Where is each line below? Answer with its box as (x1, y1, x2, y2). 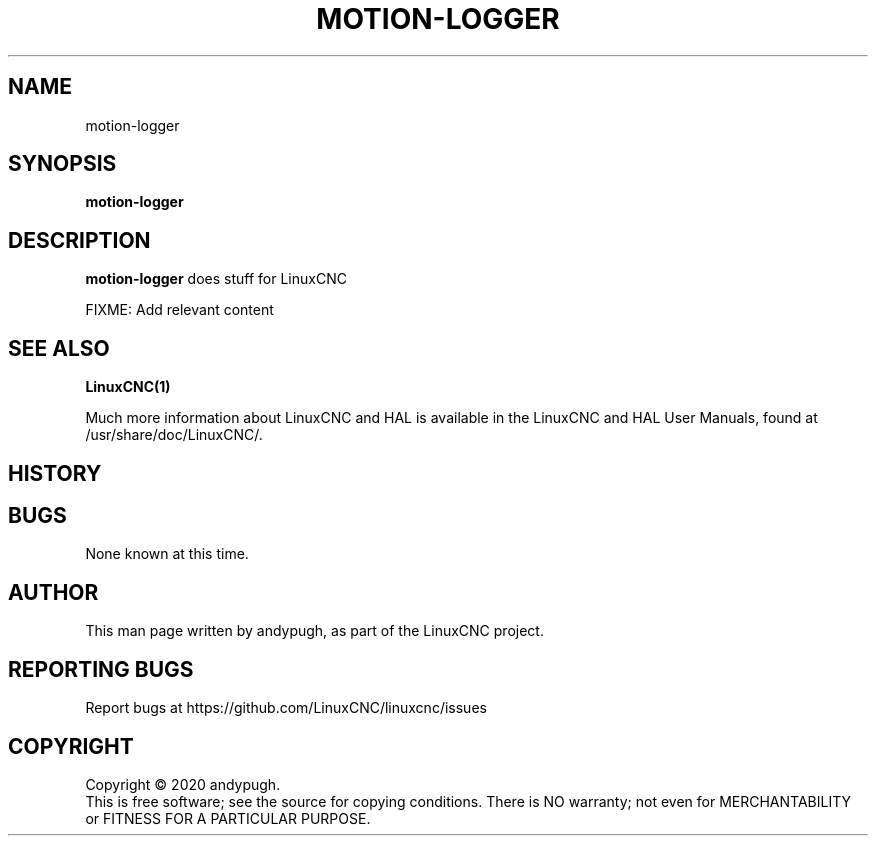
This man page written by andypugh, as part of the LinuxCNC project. (85, 622, 544, 640)
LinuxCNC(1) (85, 378, 171, 396)
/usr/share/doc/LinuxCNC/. (85, 426, 263, 444)
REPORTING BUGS (8, 656, 194, 682)
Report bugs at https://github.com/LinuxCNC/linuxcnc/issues (85, 699, 487, 717)
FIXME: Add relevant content (85, 301, 274, 319)
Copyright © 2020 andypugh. (85, 775, 281, 793)
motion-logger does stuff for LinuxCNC (85, 270, 347, 288)
